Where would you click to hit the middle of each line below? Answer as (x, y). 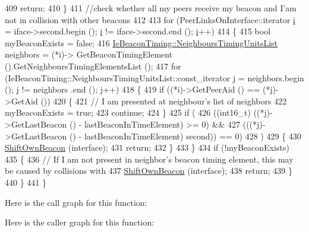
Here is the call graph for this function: (76, 202)
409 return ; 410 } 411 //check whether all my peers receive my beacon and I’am (151, 8)
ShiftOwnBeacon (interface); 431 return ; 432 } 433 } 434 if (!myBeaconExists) (147, 147)
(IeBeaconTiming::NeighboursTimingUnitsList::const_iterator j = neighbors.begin (154, 77)
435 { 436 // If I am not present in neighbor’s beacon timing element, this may (149, 159)
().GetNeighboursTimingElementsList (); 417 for (93, 66)
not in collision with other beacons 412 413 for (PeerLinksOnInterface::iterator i (150, 19)
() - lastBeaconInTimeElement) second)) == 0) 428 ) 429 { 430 (185, 136)
